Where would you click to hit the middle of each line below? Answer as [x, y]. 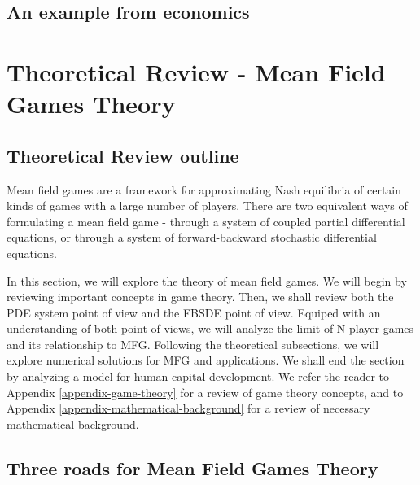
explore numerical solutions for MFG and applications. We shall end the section [206, 360]
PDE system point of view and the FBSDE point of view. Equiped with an [194, 312]
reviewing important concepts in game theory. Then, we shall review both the [200, 297]
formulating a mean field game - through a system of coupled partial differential [206, 221]
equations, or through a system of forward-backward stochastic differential [192, 237]
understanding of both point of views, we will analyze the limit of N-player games [210, 328]
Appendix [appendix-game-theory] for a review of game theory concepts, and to [205, 392]
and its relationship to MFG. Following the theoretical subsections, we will [193, 344]
